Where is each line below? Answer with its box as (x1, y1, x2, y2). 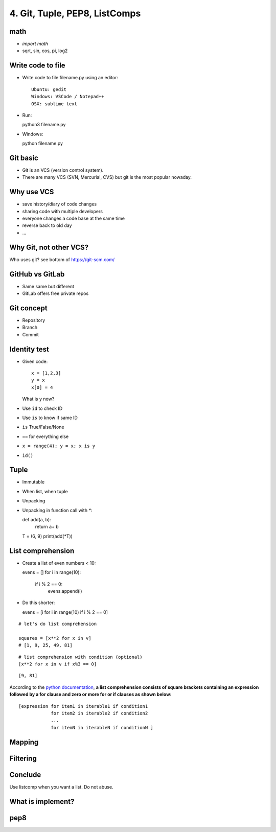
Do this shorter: (22, 599, 55, 606)
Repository (22, 317, 45, 323)
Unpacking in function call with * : (22, 507, 93, 513)
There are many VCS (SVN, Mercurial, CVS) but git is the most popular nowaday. (22, 174, 192, 180)
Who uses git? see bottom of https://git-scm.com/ (9, 256, 115, 263)
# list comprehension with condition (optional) (18, 654, 143, 660)
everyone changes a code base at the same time (22, 215, 125, 222)
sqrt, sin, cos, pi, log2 (22, 48, 68, 54)
